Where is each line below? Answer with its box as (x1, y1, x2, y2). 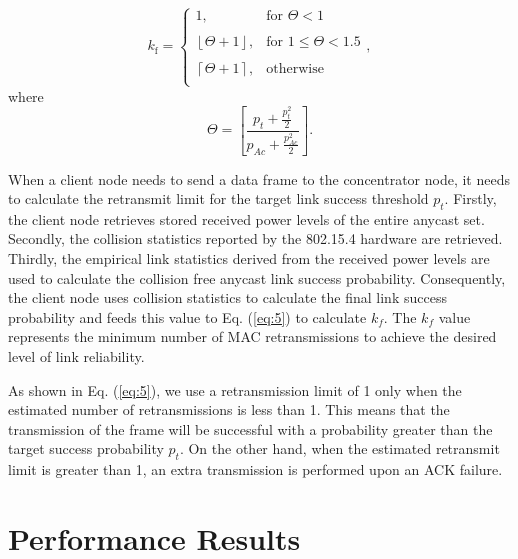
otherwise (266, 62, 324, 77)
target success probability (8, 438, 164, 459)
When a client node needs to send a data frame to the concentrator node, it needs (8, 168, 510, 189)
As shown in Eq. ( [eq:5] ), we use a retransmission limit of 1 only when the (8, 379, 462, 400)
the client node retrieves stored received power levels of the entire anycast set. (8, 208, 485, 229)
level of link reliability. (8, 346, 145, 367)
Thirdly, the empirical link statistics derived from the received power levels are (8, 248, 490, 269)
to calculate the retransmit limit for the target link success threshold (8, 188, 429, 209)
